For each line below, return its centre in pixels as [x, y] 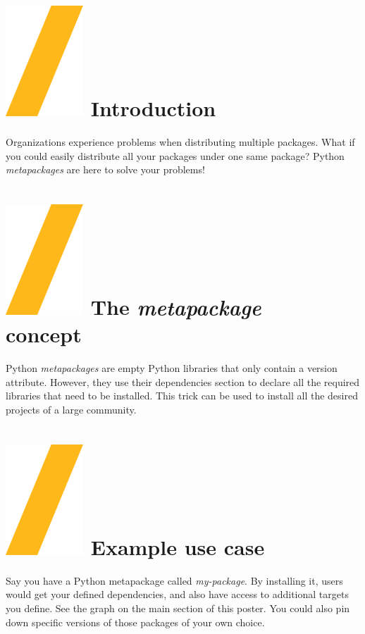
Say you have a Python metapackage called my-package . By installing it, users [174, 580]
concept [44, 334]
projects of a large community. [71, 409]
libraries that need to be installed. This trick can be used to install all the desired [182, 396]
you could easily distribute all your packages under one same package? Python [175, 155]
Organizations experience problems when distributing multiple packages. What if [180, 142]
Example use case [178, 546]
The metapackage [176, 307]
